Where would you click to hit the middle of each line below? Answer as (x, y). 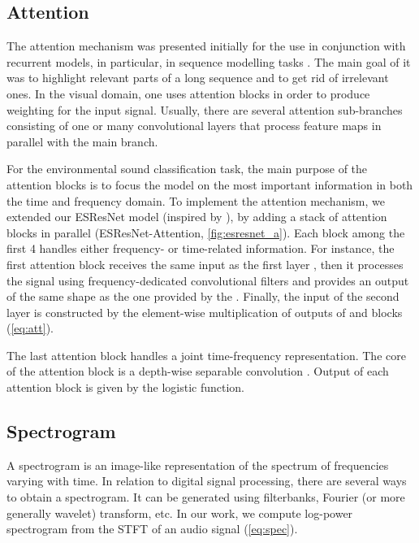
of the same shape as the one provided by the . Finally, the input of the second (203, 296)
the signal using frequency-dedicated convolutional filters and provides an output (208, 280)
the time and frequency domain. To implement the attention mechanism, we (196, 200)
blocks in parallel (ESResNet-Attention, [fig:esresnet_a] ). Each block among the (206, 232)
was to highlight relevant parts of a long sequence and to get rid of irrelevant (198, 78)
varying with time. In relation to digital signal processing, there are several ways (207, 481)
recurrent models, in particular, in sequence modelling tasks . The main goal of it (209, 61)
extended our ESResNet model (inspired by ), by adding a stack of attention (197, 217)
